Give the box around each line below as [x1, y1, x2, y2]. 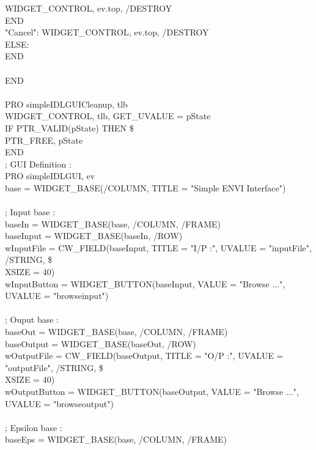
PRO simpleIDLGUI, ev [5, 169, 95, 182]
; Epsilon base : [5, 421, 62, 433]
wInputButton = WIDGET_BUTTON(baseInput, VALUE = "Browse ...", [5, 277, 285, 290]
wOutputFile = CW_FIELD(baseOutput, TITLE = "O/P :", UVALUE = [5, 349, 284, 362]
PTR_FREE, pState [5, 133, 83, 146]
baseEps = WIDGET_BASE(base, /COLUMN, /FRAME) [5, 433, 227, 446]
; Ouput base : [5, 313, 59, 326]
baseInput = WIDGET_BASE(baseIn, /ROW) [5, 229, 183, 242]
